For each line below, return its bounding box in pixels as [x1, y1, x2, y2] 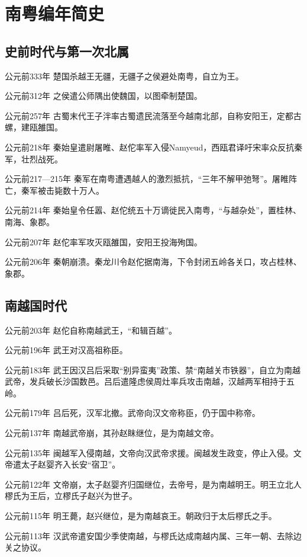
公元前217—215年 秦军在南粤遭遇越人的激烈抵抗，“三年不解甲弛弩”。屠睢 [5, 172, 289, 185]
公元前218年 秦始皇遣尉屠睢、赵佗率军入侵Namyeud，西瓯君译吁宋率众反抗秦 [5, 140, 303, 153]
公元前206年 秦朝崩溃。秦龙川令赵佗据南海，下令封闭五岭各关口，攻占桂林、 [5, 255, 302, 268]
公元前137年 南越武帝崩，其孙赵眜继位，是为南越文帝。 [5, 427, 219, 439]
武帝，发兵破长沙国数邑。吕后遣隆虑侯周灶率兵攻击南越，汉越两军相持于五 [5, 375, 295, 388]
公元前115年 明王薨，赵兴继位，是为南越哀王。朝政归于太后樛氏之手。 [5, 510, 277, 522]
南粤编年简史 [5, 1, 105, 25]
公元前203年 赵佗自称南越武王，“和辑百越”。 [5, 324, 177, 336]
